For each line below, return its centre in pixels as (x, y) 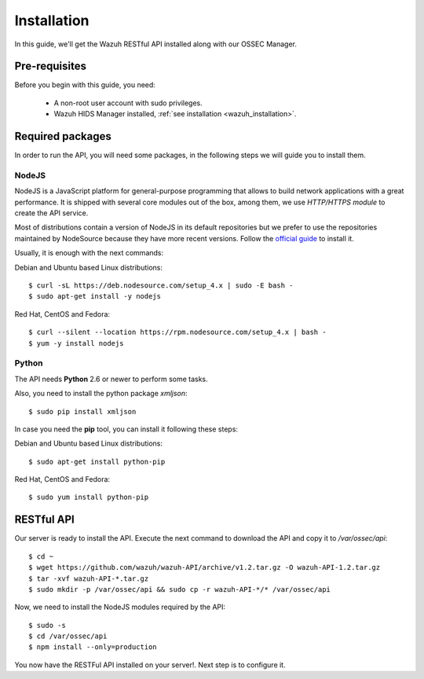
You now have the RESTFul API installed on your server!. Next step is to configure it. (150, 665)
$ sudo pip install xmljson (82, 411)
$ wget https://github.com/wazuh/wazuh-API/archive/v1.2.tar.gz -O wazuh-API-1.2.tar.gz (205, 567)
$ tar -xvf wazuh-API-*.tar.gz (89, 578)
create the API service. (51, 213)
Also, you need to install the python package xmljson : (101, 394)
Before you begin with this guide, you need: (85, 85)
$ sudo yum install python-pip (89, 497)
